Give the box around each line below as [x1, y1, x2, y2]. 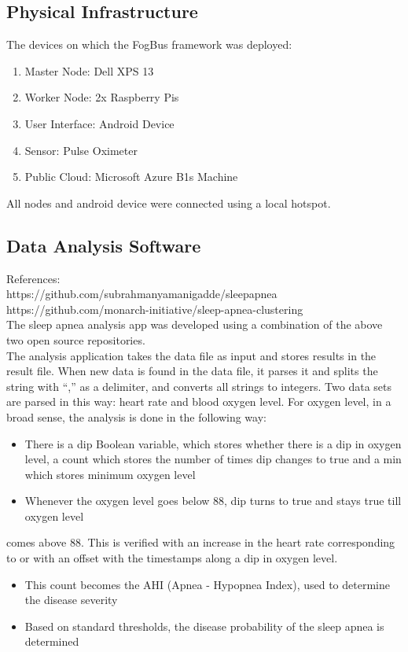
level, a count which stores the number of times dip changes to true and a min [24, 451, 402, 467]
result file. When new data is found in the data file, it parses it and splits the [6, 363, 378, 379]
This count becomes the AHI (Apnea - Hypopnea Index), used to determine [24, 576, 390, 592]
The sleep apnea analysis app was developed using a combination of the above [6, 316, 383, 333]
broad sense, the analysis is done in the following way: [6, 408, 266, 425]
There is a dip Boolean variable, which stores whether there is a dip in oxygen [24, 435, 402, 451]
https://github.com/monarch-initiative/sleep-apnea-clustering [6, 300, 303, 317]
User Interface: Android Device [24, 115, 175, 131]
